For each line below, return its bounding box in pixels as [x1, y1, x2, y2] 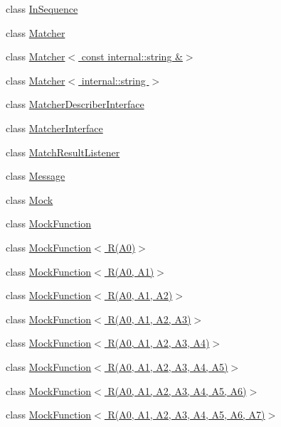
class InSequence [6, 1, 78, 16]
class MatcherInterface [6, 120, 103, 135]
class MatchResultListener [6, 144, 120, 159]
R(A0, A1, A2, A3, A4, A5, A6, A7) [107, 407, 265, 422]
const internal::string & [81, 49, 183, 64]
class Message [6, 168, 65, 183]
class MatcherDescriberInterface [6, 97, 144, 112]
